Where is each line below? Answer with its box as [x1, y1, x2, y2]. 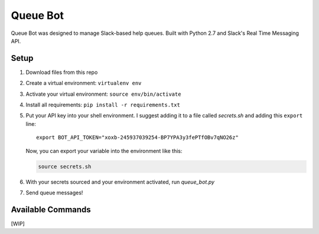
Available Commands [11, 204, 91, 214]
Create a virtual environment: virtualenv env [25, 80, 142, 87]
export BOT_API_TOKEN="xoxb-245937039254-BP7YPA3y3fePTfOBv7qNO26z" [36, 134, 239, 141]
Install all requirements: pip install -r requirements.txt [25, 101, 180, 109]
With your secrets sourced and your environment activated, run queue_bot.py [25, 178, 215, 186]
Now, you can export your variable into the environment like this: [25, 147, 183, 154]
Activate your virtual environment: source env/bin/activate [25, 90, 181, 97]
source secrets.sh [38, 163, 92, 170]
